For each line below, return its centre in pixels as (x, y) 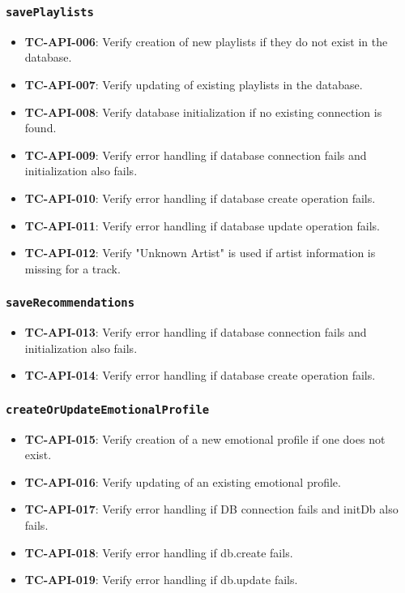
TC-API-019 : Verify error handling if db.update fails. (161, 580)
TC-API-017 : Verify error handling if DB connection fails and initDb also (211, 509)
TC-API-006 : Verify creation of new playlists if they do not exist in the (206, 41)
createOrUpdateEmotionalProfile (108, 409)
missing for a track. (72, 268)
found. (40, 128)
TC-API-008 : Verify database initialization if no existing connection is (203, 112)
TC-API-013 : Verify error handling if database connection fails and (196, 332)
